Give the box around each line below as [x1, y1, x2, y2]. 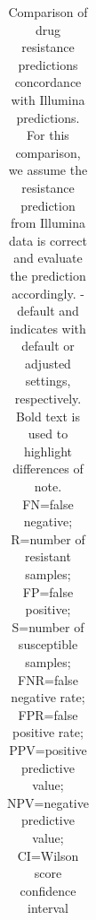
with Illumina [11, 90, 85, 108]
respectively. [14, 389, 82, 408]
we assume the [8, 161, 88, 179]
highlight [23, 441, 73, 460]
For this [27, 126, 69, 144]
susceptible [18, 635, 78, 654]
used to [28, 424, 68, 443]
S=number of [12, 617, 84, 636]
